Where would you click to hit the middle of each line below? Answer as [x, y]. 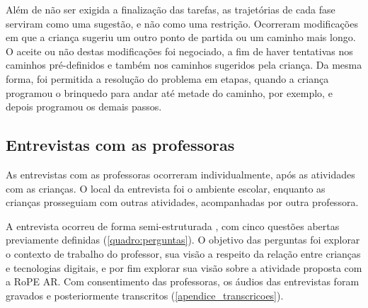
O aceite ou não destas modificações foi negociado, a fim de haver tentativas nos [179, 51]
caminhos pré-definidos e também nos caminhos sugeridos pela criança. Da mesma [184, 65]
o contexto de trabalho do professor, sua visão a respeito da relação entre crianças [183, 253]
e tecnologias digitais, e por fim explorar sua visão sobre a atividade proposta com [184, 267]
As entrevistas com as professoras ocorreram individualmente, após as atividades [180, 174]
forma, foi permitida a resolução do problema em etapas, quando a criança [167, 78]
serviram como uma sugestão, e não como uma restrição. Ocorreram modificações [182, 23]
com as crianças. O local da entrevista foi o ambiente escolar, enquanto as [166, 188]
